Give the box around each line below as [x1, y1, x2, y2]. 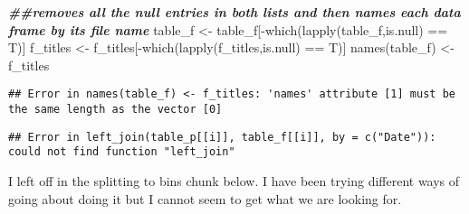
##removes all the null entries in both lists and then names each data [8, 3, 461, 21]
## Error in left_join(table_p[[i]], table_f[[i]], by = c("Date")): [8, 130, 436, 144]
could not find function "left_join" [8, 145, 235, 159]
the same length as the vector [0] [8, 103, 223, 116]
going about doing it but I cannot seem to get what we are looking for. [8, 189, 402, 208]
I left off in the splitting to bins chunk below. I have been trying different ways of [8, 172, 460, 190]
